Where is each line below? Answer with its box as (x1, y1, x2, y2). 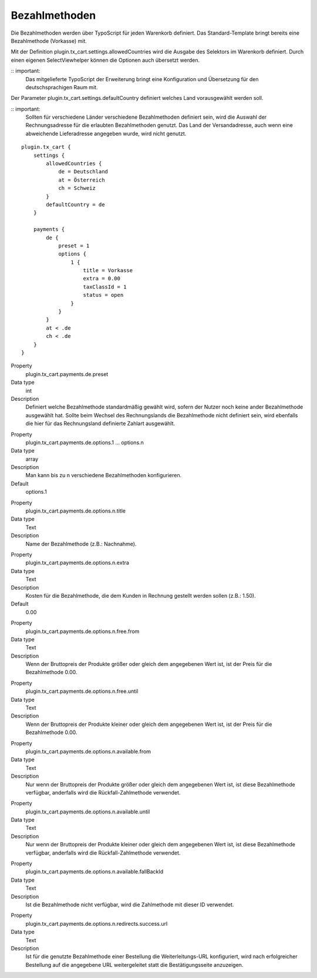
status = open (83, 292, 124, 299)
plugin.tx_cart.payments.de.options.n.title (25, 507, 126, 514)
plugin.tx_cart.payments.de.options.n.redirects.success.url (25, 920, 168, 927)
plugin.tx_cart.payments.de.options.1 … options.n (25, 438, 144, 446)
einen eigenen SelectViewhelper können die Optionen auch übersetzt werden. (11, 56, 200, 63)
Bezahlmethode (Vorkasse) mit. (11, 37, 87, 44)
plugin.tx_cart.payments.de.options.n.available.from (25, 748, 151, 755)
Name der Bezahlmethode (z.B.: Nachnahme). (25, 540, 137, 547)
